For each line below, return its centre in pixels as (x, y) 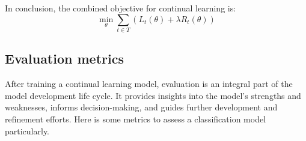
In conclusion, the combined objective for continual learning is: (121, 8)
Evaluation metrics (64, 58)
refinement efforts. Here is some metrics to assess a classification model (136, 118)
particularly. (27, 130)
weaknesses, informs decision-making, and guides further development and (141, 107)
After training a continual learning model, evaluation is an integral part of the (149, 84)
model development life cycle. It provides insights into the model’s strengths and (153, 95)
